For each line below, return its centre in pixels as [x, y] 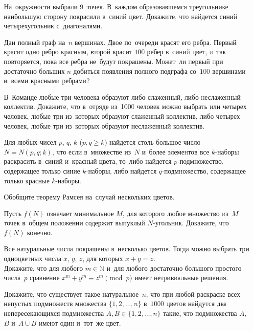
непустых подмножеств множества [55, 303]
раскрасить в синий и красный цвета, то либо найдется [88, 161]
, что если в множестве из [92, 151]
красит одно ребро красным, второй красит [68, 52]
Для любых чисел [30, 142]
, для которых [103, 258]
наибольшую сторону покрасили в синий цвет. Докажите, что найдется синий [121, 16]
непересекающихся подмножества [54, 313]
